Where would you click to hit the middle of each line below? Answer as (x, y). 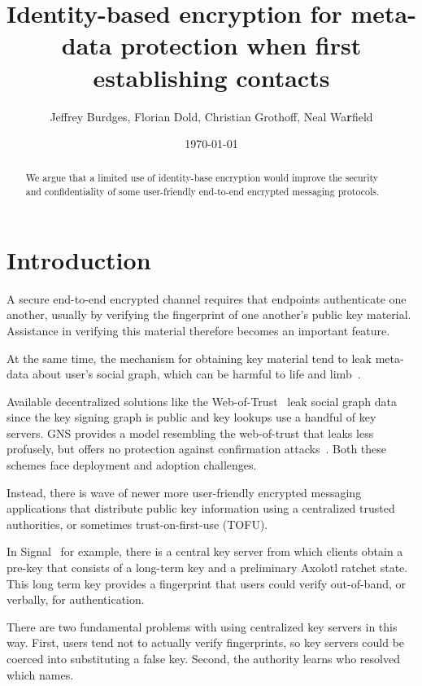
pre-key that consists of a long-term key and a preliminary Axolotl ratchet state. (207, 568)
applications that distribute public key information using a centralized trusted (201, 508)
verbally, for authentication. (76, 599)
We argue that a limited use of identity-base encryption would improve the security (202, 178)
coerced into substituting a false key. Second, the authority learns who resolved (203, 659)
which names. (40, 674)
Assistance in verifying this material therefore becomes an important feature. (198, 330)
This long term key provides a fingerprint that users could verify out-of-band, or (207, 583)
